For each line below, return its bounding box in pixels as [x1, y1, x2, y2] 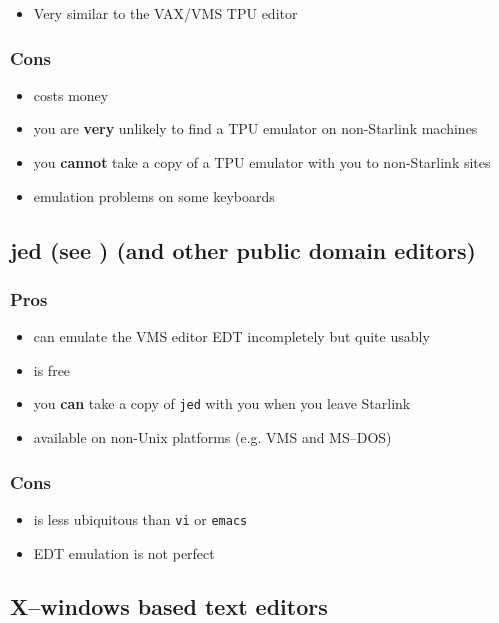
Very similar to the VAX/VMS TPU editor [33, 3, 298, 23]
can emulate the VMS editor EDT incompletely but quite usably [33, 326, 430, 347]
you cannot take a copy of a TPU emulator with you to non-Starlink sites [33, 152, 491, 172]
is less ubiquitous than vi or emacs [33, 508, 248, 529]
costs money [33, 84, 109, 105]
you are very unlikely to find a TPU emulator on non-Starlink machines [33, 118, 478, 139]
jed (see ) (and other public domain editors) [10, 234, 476, 265]
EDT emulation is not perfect [33, 542, 215, 563]
